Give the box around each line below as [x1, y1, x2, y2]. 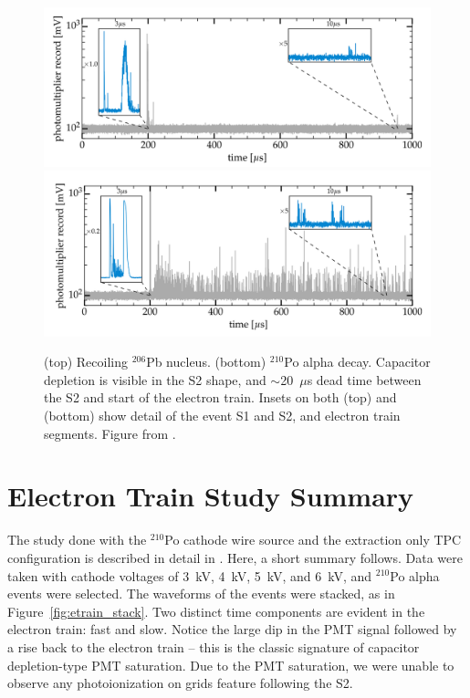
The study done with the [7, 530, 147, 549]
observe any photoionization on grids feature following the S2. [7, 673, 353, 693]
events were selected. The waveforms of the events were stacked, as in [7, 584, 395, 603]
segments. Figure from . [44, 423, 176, 443]
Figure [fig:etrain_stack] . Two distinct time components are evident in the [7, 601, 425, 620]
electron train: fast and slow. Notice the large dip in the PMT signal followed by [7, 620, 457, 639]
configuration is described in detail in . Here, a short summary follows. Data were [7, 547, 463, 567]
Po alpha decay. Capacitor [284, 352, 431, 371]
